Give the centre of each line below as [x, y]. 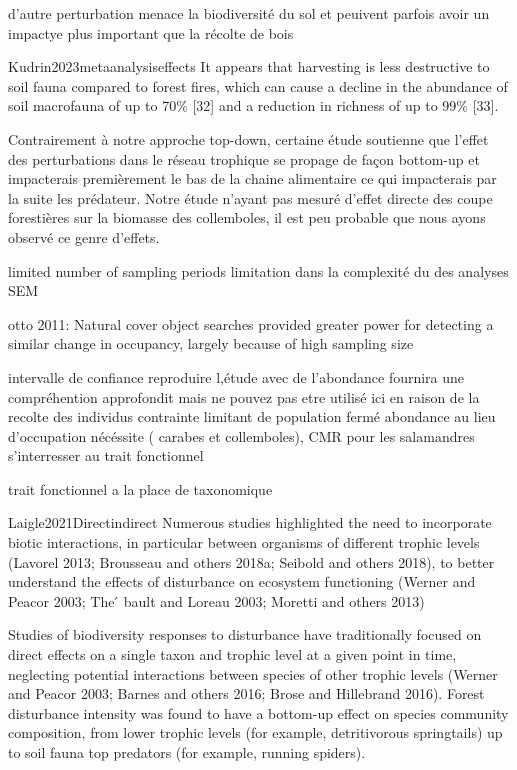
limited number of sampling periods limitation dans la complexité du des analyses [258, 270]
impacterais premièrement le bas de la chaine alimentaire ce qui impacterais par [252, 178]
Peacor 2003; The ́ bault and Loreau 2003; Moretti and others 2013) [216, 600]
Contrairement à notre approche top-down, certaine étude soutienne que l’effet [248, 138]
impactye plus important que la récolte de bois [151, 32]
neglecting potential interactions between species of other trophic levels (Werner [253, 673]
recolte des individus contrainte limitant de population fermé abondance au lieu [252, 416]
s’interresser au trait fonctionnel [106, 455]
